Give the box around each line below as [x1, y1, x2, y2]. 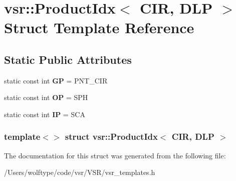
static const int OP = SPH [4, 92, 88, 103]
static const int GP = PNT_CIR [4, 75, 108, 85]
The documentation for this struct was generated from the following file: [4, 150, 226, 160]
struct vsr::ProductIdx [65, 130, 158, 143]
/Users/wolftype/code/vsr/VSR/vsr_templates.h [4, 167, 155, 177]
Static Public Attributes [4, 51, 132, 67]
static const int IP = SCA [4, 109, 85, 119]
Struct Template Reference [4, 17, 194, 38]
